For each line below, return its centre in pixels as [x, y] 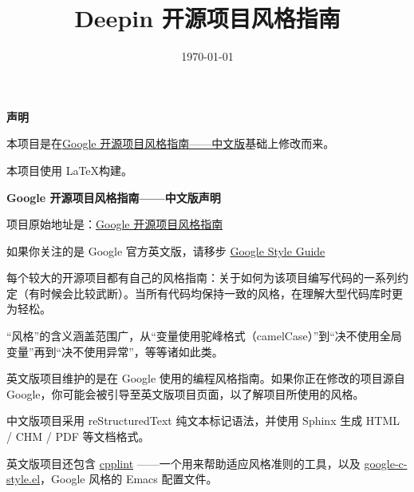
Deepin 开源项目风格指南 [207, 18]
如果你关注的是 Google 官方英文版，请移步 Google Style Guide [166, 250]
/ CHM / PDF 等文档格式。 [78, 436]
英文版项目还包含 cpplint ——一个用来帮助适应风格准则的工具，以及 [183, 463]
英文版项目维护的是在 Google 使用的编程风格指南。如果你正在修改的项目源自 [206, 378]
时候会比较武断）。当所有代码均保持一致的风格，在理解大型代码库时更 [221, 293]
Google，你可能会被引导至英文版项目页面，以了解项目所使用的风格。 [185, 393]
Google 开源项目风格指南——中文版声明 [114, 197]
